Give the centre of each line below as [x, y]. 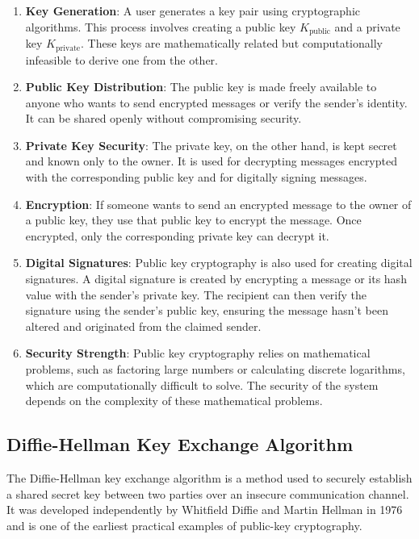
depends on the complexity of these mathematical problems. [174, 401]
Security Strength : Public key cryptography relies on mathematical [198, 353]
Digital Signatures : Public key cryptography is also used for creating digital [219, 263]
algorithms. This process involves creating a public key [161, 26]
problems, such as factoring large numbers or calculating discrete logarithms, [215, 369]
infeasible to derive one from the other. [122, 59]
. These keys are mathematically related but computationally [232, 43]
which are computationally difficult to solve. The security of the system [202, 384]
